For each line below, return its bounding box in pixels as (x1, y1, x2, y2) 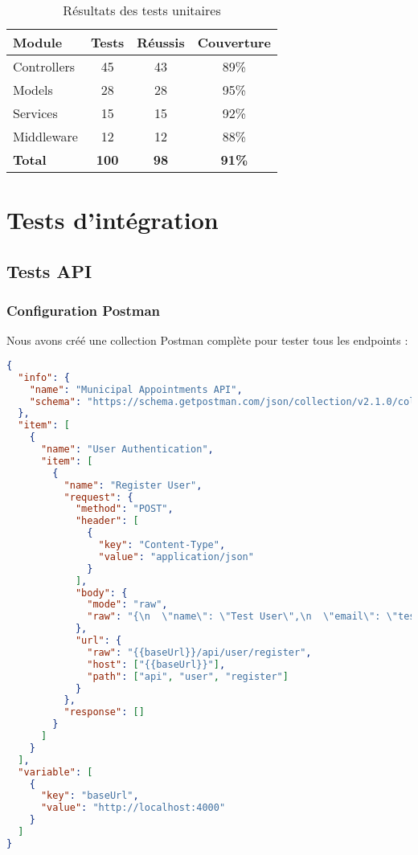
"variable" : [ (18, 766, 93, 778)
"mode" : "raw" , (87, 599, 168, 611)
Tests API (6, 258, 92, 283)
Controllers (13, 57, 76, 76)
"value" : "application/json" (98, 550, 254, 562)
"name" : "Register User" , (64, 479, 203, 491)
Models (13, 80, 53, 99)
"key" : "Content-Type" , (98, 539, 226, 551)
